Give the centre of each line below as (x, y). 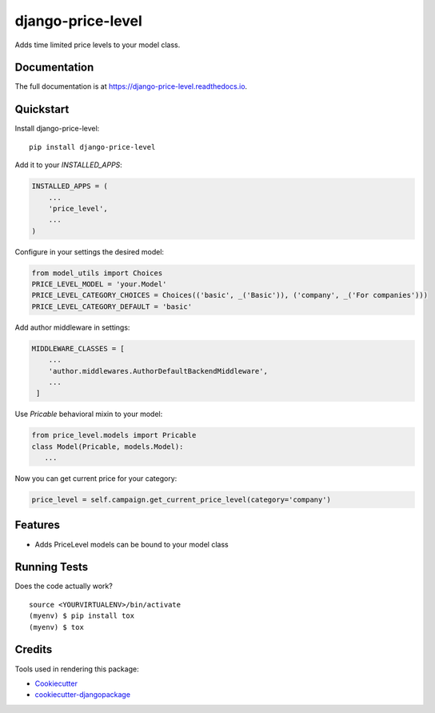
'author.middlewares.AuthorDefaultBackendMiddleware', (158, 371)
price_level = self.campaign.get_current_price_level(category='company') (182, 500)
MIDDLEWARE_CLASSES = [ (78, 348)
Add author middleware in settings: (72, 327)
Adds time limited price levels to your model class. (98, 45)
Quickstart (42, 109)
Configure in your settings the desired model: (89, 251)
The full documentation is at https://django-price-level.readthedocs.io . (131, 86)
